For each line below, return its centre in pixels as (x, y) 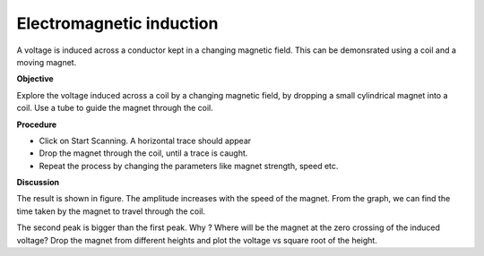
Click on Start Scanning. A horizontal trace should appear (145, 141)
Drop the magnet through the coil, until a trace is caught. (143, 153)
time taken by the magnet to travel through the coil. (111, 211)
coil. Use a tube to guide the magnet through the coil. (115, 108)
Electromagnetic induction (117, 23)
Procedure (37, 124)
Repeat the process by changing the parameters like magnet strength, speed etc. (189, 166)
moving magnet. (47, 62)
